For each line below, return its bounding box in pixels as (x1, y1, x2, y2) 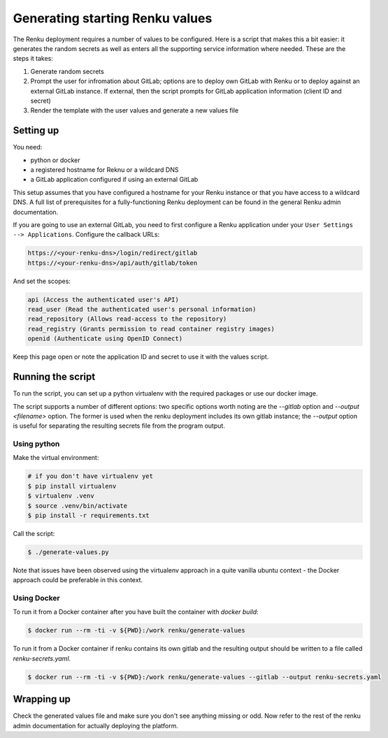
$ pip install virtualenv (27, 482, 117, 490)
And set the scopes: (13, 277, 71, 285)
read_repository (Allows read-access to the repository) (27, 315, 227, 323)
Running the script (13, 371, 96, 383)
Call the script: (13, 529, 55, 537)
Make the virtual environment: (13, 454, 99, 462)
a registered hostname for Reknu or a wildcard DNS (30, 165, 179, 174)
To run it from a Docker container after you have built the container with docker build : (13, 608, 259, 616)
